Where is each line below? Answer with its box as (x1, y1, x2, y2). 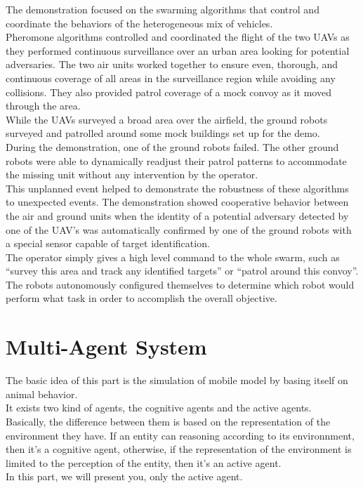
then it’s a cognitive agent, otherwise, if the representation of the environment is (6, 442, 352, 456)
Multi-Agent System (6, 332, 207, 361)
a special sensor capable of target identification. (6, 236, 210, 251)
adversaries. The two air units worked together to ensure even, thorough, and (6, 57, 338, 72)
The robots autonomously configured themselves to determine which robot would (6, 277, 355, 291)
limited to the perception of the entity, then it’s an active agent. (6, 455, 282, 470)
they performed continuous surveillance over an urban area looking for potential (6, 43, 350, 58)
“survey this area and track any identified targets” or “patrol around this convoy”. (6, 263, 359, 278)
